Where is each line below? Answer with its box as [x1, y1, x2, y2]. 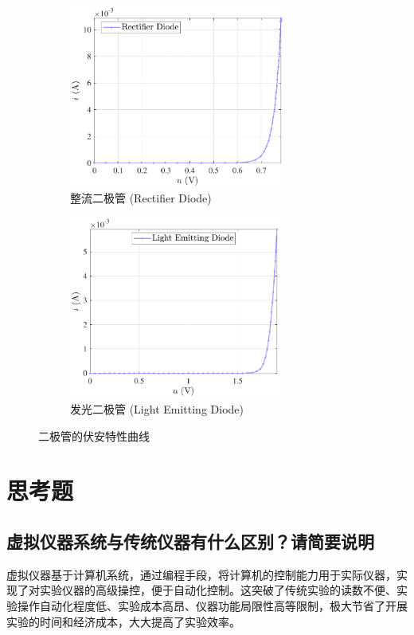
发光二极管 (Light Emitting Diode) [70, 401, 244, 417]
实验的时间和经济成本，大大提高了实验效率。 [6, 613, 240, 629]
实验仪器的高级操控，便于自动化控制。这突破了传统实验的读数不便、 [39, 582, 396, 598]
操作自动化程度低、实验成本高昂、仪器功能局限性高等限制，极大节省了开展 [17, 598, 408, 614]
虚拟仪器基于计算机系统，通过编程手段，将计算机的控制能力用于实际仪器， [6, 566, 396, 582]
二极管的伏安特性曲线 [38, 427, 150, 444]
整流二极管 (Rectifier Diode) [70, 190, 212, 206]
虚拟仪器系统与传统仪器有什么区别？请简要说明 [6, 529, 374, 554]
